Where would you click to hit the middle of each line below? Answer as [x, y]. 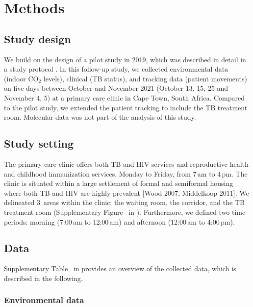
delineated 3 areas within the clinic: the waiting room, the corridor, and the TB [124, 202]
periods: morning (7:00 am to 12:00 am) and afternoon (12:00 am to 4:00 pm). [119, 221]
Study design [38, 38]
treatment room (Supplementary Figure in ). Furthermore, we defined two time [125, 212]
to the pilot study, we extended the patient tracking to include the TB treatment [126, 107]
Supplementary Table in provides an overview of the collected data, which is [120, 269]
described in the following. [43, 278]
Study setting [39, 143]
